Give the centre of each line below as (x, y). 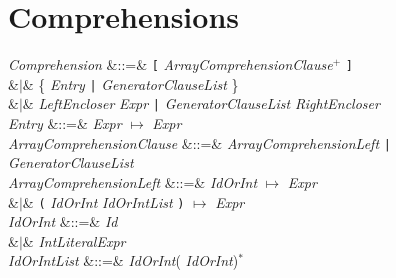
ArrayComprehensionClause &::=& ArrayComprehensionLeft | (199, 142)
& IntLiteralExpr (74, 240)
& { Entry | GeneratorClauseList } (130, 83)
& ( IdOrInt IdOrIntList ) (103, 201)
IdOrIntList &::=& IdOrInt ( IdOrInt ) (123, 260)
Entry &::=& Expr (65, 123)
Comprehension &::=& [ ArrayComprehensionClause (170, 64)
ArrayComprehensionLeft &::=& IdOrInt (133, 181)
